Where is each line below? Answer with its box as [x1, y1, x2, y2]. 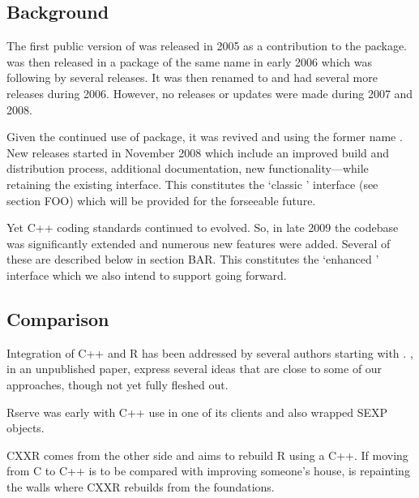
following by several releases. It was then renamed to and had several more [6, 69, 378, 86]
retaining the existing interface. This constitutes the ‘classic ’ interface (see [6, 175, 378, 192]
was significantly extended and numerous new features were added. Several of [6, 234, 391, 251]
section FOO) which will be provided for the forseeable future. [6, 191, 316, 208]
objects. [6, 419, 45, 436]
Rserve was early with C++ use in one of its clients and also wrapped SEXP [6, 403, 388, 420]
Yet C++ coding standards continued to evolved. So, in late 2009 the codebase [6, 219, 399, 236]
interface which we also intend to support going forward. [6, 266, 287, 283]
